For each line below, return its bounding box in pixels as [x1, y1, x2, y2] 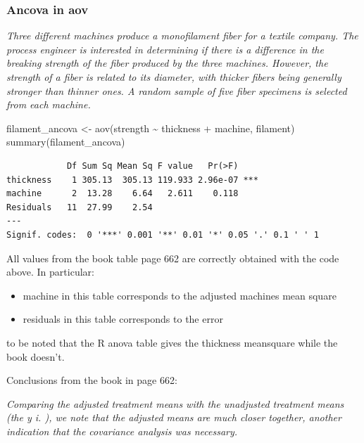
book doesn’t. [6, 349, 65, 364]
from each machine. [6, 97, 91, 112]
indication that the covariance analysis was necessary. [6, 423, 238, 438]
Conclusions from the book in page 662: [6, 373, 177, 387]
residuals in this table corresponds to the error [23, 312, 223, 326]
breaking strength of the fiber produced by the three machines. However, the [6, 56, 328, 70]
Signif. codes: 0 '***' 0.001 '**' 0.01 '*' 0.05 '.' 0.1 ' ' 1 [6, 229, 319, 240]
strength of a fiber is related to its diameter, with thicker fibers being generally [6, 70, 341, 84]
